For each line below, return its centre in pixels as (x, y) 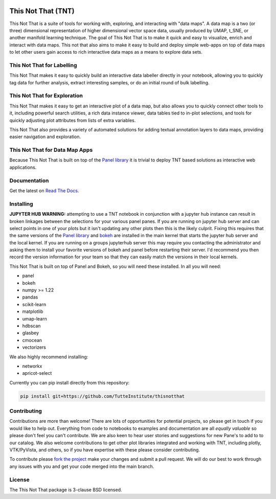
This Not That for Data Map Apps (51, 150)
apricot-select (37, 373)
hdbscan (31, 326)
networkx (32, 366)
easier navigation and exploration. (45, 137)
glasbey (31, 333)
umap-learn (34, 319)
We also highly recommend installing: (49, 357)
